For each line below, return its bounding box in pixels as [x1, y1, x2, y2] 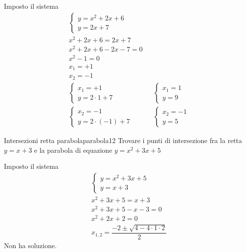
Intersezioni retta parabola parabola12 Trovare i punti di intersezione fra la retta [4, 135, 242, 145]
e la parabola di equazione [34, 144, 112, 155]
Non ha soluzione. [4, 240, 57, 250]
